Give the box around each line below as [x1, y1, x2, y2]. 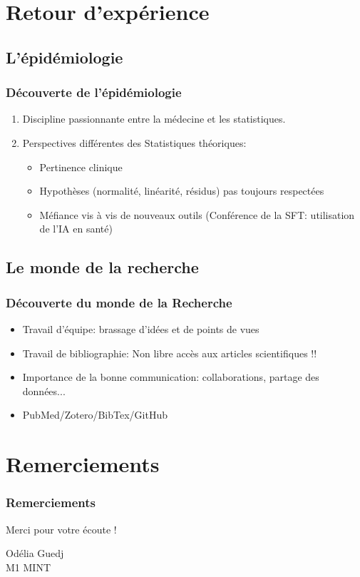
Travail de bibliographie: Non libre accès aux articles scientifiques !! [22, 345, 317, 360]
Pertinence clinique [39, 159, 123, 174]
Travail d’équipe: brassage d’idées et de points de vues [22, 321, 259, 336]
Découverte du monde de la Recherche [6, 293, 232, 311]
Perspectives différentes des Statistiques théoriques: [22, 135, 247, 150]
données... [22, 383, 66, 398]
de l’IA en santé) [39, 221, 113, 236]
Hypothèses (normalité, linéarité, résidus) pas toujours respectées [39, 183, 324, 198]
